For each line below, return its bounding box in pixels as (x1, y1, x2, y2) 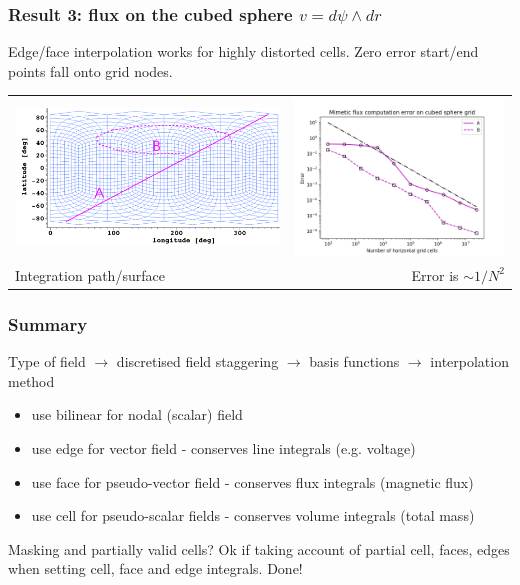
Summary (8, 311, 88, 336)
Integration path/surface (15, 264, 165, 285)
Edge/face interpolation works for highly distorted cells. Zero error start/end (8, 41, 479, 62)
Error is (411, 264, 459, 285)
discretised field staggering (116, 351, 279, 372)
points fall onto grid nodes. (8, 60, 173, 81)
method (8, 370, 55, 391)
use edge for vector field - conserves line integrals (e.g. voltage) (31, 438, 416, 459)
